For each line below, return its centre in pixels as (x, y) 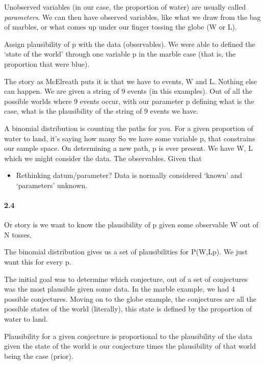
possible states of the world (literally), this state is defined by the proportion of (128, 309)
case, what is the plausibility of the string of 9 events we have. (101, 111)
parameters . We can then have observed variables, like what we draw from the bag (132, 17)
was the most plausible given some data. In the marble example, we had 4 (120, 289)
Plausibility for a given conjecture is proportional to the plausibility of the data (128, 336)
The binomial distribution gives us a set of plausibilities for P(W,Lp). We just (126, 252)
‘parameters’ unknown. (52, 185)
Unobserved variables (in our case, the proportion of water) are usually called (125, 7)
